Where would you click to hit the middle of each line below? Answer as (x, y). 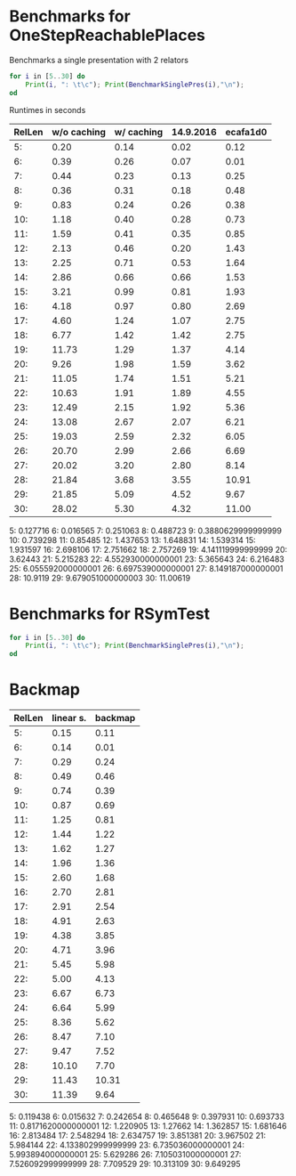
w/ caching (139, 132)
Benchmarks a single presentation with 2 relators (99, 60)
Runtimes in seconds (48, 109)
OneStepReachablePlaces (108, 35)
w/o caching (79, 132)
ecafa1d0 (246, 132)
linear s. (69, 718)
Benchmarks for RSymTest (110, 614)
